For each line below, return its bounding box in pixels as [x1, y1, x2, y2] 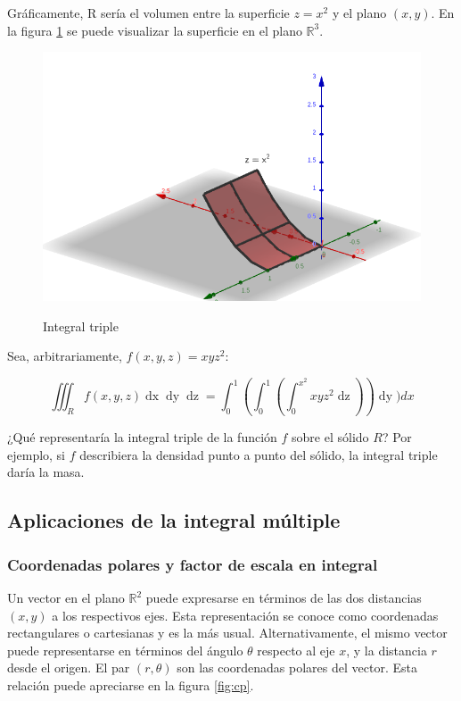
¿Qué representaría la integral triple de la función [7, 428, 277, 446]
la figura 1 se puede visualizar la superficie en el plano [7, 21, 302, 39]
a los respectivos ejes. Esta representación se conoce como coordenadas [52, 605, 439, 624]
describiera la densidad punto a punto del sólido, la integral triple [79, 445, 438, 463]
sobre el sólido [292, 428, 369, 446]
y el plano [332, 4, 387, 21]
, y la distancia [346, 640, 427, 659]
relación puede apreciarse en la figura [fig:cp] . [7, 676, 254, 695]
